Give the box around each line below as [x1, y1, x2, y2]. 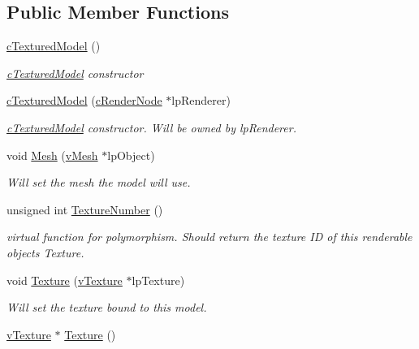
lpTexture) [132, 271, 185, 288]
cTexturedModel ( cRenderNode [6, 92, 162, 109]
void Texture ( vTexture [6, 271, 123, 288]
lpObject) [107, 146, 155, 163]
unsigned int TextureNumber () [6, 200, 163, 218]
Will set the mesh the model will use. [6, 174, 191, 191]
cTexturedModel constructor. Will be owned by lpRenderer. [6, 118, 296, 136]
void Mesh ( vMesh [6, 146, 98, 163]
